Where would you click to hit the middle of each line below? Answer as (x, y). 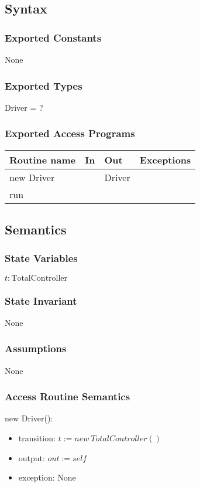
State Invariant (41, 300)
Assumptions (36, 348)
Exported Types (44, 85)
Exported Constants (53, 37)
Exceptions (165, 159)
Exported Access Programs (70, 133)
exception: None (47, 477)
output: (32, 457)
